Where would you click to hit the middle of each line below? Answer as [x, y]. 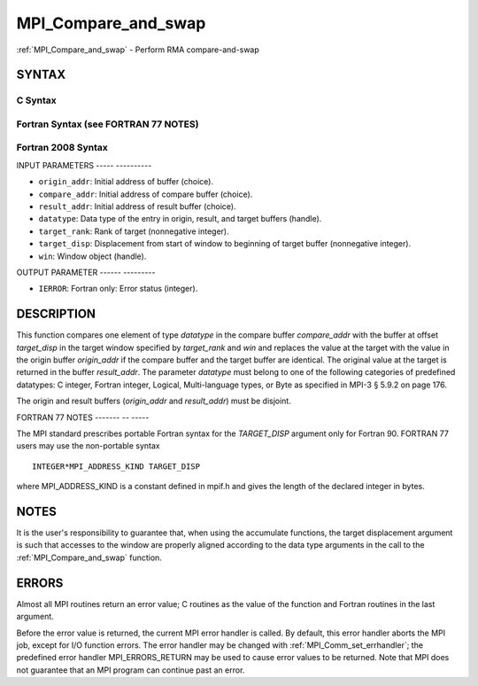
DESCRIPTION [56, 314]
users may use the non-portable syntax [88, 446]
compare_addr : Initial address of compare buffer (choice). [146, 194]
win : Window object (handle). [93, 256]
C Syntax [36, 100]
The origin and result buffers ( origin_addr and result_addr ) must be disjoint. [154, 401]
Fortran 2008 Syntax [62, 148]
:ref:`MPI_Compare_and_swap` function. [89, 557]
